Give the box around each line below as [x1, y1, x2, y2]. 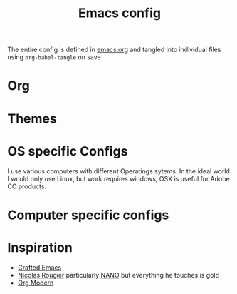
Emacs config [78, 5, 162, 21]
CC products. [7, 182, 47, 191]
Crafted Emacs [17, 263, 62, 272]
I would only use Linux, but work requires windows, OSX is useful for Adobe [7, 174, 230, 183]
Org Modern [17, 278, 54, 287]
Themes [7, 111, 57, 126]
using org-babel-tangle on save [7, 53, 101, 61]
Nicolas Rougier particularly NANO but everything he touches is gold [17, 270, 219, 279]
